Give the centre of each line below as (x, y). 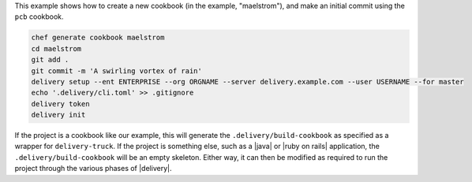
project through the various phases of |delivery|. (94, 169)
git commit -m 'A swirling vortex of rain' (117, 71)
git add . (50, 60)
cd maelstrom (56, 48)
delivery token (60, 104)
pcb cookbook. (39, 17)
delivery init (58, 115)
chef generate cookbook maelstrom (98, 38)
